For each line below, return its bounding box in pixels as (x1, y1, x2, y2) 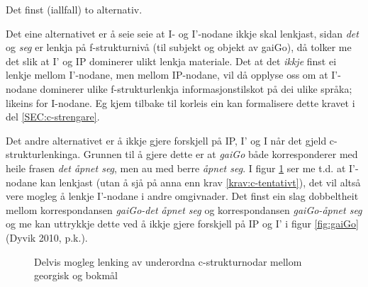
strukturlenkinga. (6, 147, 81, 162)
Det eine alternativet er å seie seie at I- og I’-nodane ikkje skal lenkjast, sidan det (6, 26, 359, 40)
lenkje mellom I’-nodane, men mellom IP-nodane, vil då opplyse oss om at (6, 67, 328, 82)
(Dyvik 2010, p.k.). (6, 230, 88, 244)
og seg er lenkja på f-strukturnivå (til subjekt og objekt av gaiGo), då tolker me (6, 40, 352, 55)
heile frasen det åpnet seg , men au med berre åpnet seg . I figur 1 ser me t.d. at (6, 160, 346, 175)
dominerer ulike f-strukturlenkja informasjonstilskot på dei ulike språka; (40, 81, 352, 96)
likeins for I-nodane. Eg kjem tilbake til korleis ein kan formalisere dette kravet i (6, 95, 355, 110)
